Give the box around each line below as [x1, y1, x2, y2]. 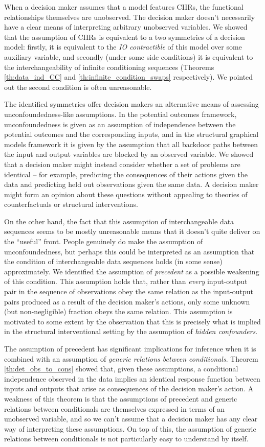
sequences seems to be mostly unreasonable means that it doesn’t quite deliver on [4, 226, 260, 237]
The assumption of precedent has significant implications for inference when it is [4, 343, 256, 354]
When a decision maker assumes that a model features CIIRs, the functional [4, 2, 244, 12]
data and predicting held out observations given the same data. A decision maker [4, 179, 259, 190]
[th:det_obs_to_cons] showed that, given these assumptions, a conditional [4, 363, 238, 374]
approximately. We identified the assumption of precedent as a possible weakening [4, 266, 259, 276]
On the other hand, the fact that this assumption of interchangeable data [4, 216, 234, 226]
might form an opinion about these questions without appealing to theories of [4, 189, 248, 199]
